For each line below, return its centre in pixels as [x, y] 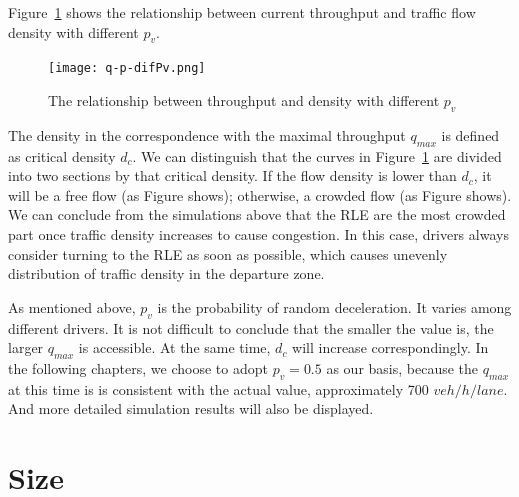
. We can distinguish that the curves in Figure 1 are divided [317, 155]
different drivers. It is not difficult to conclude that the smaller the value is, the [251, 327]
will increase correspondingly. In [390, 347]
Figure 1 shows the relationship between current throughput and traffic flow [242, 12]
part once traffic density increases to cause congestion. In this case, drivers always [258, 234]
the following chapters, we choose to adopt [138, 367]
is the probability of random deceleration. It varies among [334, 306]
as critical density [62, 155]
